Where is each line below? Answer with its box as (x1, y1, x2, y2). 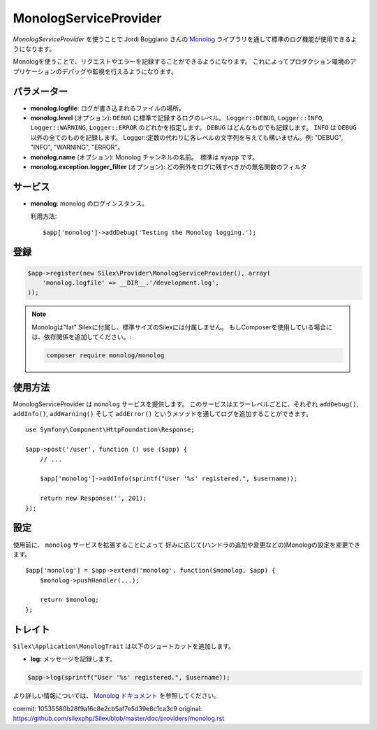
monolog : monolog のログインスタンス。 (30, 199, 148, 208)
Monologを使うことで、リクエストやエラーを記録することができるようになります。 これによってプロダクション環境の (13, 57, 350, 66)
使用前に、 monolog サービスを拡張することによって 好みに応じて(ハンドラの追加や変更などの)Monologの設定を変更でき (13, 541, 361, 549)
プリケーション (13, 67, 56, 76)
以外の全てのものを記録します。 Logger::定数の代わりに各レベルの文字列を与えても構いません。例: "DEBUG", (30, 133, 343, 141)
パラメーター (13, 85, 68, 97)
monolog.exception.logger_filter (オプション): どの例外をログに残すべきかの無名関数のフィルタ (30, 162, 307, 171)
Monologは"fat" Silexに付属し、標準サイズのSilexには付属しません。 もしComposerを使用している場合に (31, 322, 333, 331)
